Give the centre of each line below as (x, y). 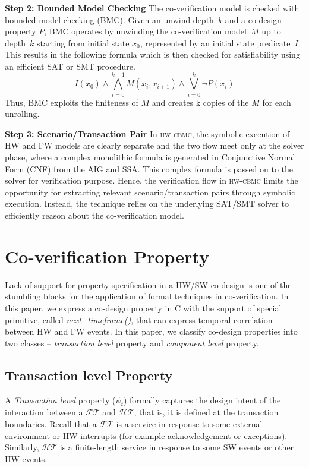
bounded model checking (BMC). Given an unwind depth (109, 19)
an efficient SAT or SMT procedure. (70, 66)
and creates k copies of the (200, 102)
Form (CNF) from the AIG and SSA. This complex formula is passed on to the (149, 168)
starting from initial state (83, 42)
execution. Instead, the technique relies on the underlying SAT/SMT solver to (147, 203)
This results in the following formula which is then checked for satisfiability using (152, 54)
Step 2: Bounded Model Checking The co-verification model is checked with (152, 8)
